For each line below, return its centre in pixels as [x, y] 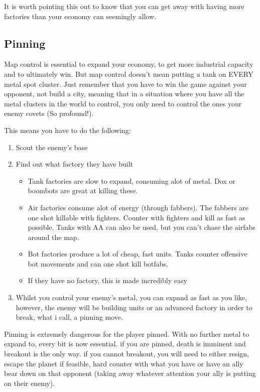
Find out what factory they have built [75, 164]
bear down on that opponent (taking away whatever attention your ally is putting [130, 373]
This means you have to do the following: [68, 130]
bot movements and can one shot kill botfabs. [98, 263]
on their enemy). [30, 383]
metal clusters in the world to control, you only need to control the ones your [123, 103]
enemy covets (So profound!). [49, 113]
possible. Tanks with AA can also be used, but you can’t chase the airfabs [142, 227]
